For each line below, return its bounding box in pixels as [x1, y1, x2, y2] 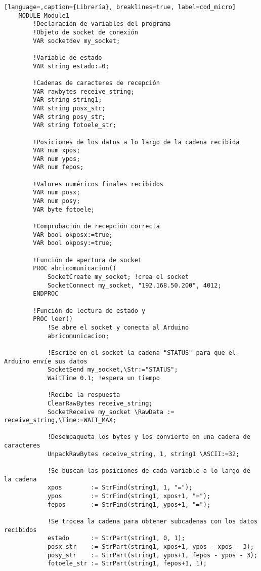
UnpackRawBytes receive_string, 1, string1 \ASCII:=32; [47, 450, 240, 458]
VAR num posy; [33, 197, 80, 205]
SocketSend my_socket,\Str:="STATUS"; [47, 366, 178, 374]
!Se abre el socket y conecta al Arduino [47, 323, 189, 331]
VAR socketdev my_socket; [33, 37, 120, 45]
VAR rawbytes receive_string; [33, 88, 135, 95]
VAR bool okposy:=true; [33, 239, 113, 247]
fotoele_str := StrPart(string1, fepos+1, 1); [47, 560, 207, 567]
